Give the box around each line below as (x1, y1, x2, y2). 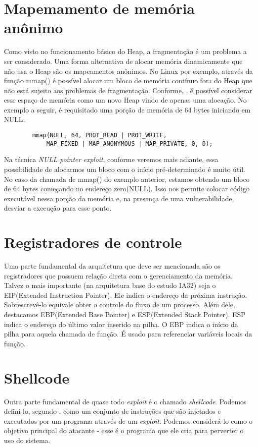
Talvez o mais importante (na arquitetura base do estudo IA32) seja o (4, 280, 216, 290)
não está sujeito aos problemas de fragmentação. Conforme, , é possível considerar (4, 85, 252, 95)
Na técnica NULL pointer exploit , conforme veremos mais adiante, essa (4, 154, 218, 165)
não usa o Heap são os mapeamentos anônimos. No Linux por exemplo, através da (4, 65, 253, 76)
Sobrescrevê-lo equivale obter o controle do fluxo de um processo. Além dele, (4, 299, 235, 310)
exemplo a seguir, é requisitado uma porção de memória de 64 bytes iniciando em (4, 104, 251, 114)
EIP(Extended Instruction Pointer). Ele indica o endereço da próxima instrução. (4, 289, 247, 300)
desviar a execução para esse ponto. (4, 203, 112, 213)
